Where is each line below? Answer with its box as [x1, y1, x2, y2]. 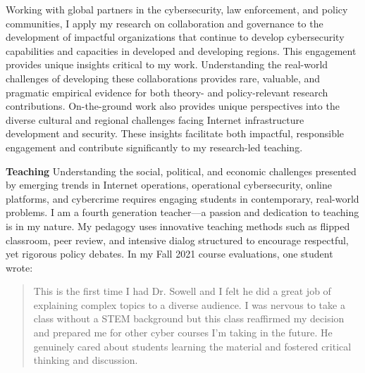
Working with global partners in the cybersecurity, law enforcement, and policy [6, 2, 348, 16]
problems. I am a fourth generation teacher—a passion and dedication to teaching [6, 205, 359, 220]
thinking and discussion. [33, 353, 138, 367]
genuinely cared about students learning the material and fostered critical [33, 339, 352, 353]
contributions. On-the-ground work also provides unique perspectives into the [6, 99, 340, 113]
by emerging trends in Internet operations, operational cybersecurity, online [6, 177, 332, 192]
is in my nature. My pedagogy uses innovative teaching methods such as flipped [6, 218, 350, 233]
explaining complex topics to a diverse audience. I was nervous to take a [33, 297, 345, 312]
